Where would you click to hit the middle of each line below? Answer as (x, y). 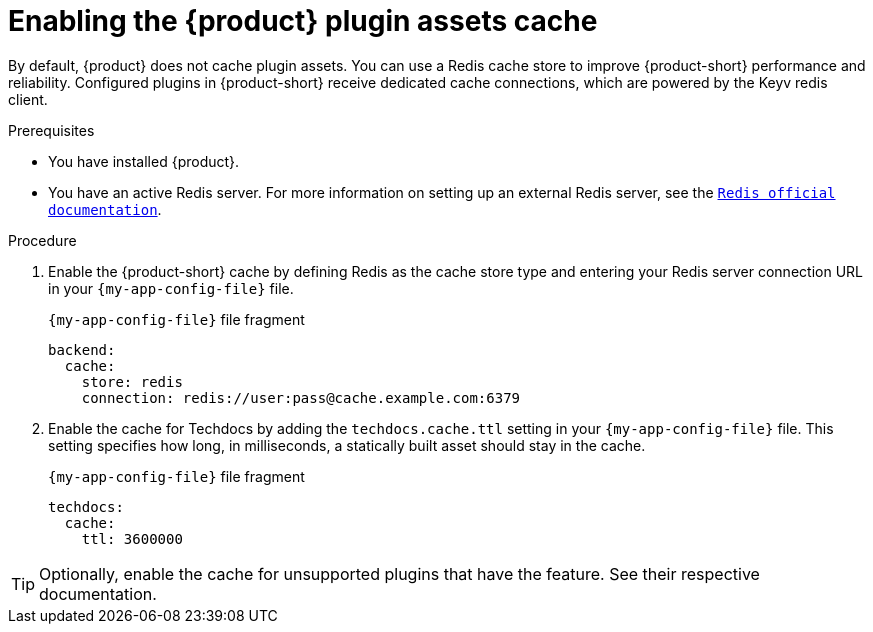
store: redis (132, 381)
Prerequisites (51, 130)
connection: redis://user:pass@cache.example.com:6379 (301, 397)
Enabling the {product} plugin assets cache (303, 21)
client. (28, 99)
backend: (82, 349)
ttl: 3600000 (132, 538)
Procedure (42, 240)
